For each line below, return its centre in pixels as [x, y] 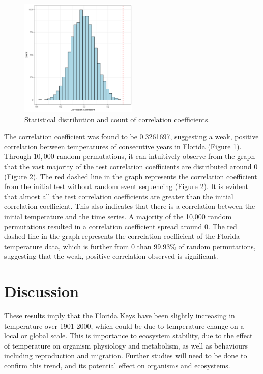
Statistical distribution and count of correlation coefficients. [117, 119]
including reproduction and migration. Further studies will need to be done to [126, 355]
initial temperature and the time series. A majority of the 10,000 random [118, 216]
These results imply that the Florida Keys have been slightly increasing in [120, 316]
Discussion [41, 291]
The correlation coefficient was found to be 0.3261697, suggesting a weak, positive [131, 136]
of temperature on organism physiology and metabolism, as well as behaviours [126, 345]
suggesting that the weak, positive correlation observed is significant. [111, 256]
